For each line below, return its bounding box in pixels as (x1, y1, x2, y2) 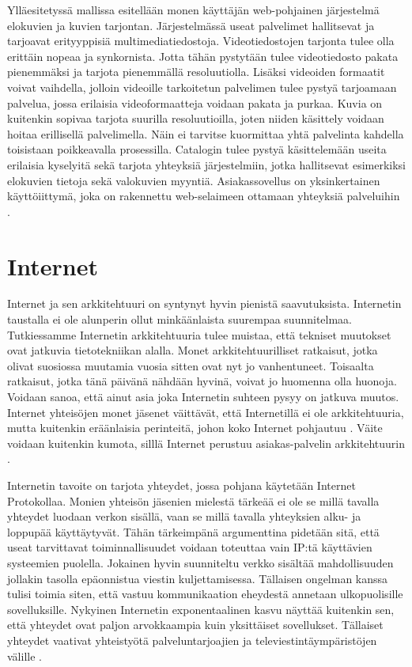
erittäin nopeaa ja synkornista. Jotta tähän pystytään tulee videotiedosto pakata (7, 47, 399, 64)
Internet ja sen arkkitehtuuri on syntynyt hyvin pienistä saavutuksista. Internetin (7, 295, 402, 312)
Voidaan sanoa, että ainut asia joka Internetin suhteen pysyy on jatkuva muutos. (7, 388, 399, 404)
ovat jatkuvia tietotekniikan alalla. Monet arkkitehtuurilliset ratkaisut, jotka (7, 342, 378, 358)
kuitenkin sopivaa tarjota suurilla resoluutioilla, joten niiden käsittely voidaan (7, 110, 384, 127)
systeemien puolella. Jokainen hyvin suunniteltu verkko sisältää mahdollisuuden (7, 554, 394, 570)
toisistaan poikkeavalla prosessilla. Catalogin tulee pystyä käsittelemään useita (7, 141, 387, 157)
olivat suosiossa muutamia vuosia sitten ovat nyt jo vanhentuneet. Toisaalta (7, 357, 374, 373)
